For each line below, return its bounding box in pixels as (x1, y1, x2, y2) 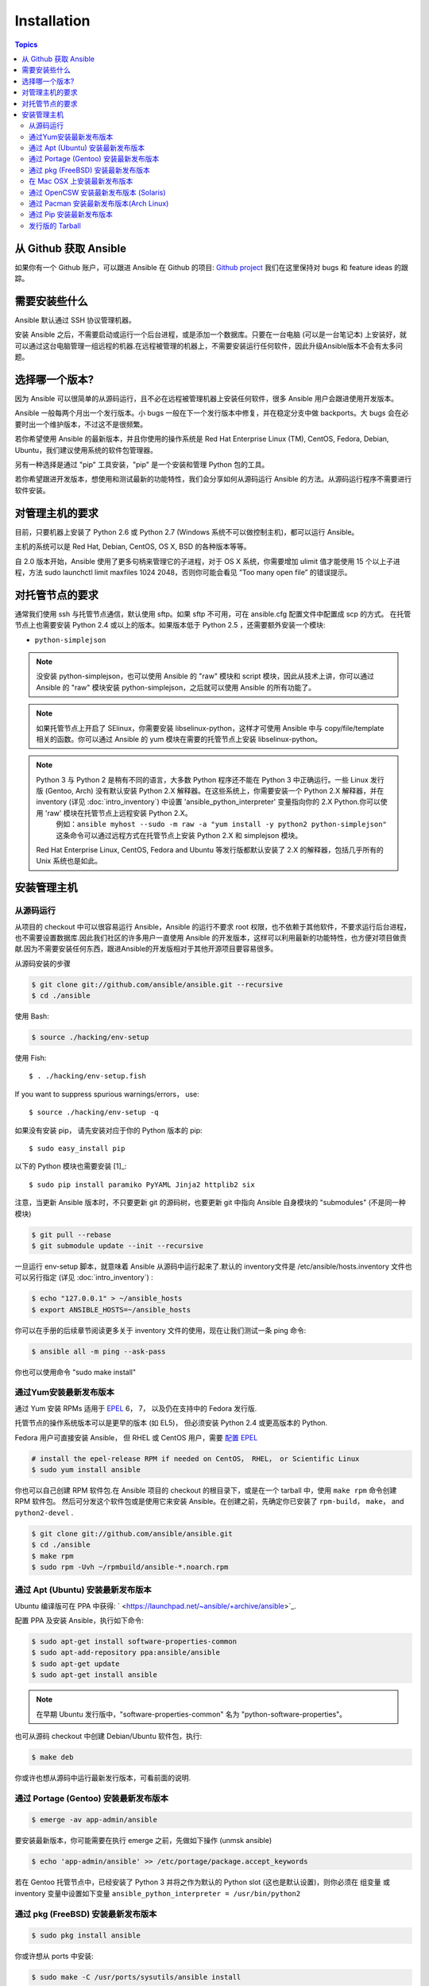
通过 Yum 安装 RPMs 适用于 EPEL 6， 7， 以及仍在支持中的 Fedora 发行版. (14, 1403, 257, 1413)
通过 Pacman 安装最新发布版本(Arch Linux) (29, 199, 169, 208)
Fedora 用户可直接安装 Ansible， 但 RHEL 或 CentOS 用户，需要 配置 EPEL (14, 1432, 258, 1442)
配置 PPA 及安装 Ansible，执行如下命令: (14, 1616, 145, 1625)
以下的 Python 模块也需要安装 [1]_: (14, 1161, 127, 1171)
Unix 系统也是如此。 (36, 856, 102, 866)
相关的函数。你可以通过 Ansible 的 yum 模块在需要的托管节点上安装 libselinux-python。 (36, 734, 322, 744)
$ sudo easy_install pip (29, 1144, 126, 1153)
